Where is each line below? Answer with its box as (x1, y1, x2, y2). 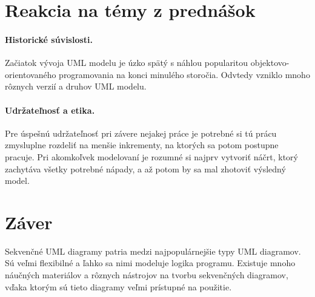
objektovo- (250, 56, 290, 69)
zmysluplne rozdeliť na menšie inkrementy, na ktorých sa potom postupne (5, 139, 279, 151)
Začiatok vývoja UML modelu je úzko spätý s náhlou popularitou (5, 56, 248, 69)
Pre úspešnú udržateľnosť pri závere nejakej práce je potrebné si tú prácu (5, 126, 277, 139)
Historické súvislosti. (5, 33, 93, 45)
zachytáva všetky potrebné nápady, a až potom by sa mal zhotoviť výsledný (5, 162, 286, 175)
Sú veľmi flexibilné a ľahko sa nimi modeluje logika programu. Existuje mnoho (5, 256, 296, 269)
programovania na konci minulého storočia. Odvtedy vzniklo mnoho (59, 68, 310, 80)
